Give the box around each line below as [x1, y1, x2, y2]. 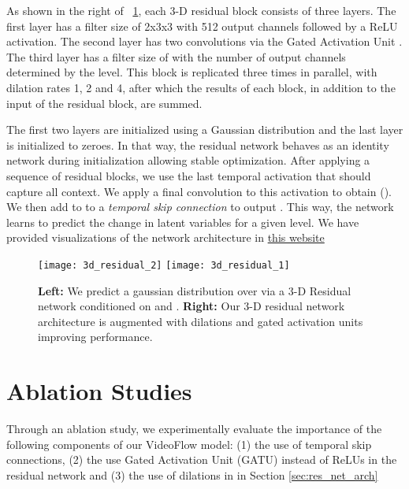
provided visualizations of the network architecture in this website [6, 229, 325, 246]
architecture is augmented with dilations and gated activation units [38, 313, 363, 329]
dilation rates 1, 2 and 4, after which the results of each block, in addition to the [6, 79, 396, 95]
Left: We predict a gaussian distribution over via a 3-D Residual [38, 282, 351, 298]
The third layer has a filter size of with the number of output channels [6, 48, 346, 65]
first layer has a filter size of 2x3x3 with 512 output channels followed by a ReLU [6, 17, 398, 34]
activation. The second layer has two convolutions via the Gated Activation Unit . [6, 33, 403, 50]
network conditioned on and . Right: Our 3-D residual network [38, 298, 345, 314]
